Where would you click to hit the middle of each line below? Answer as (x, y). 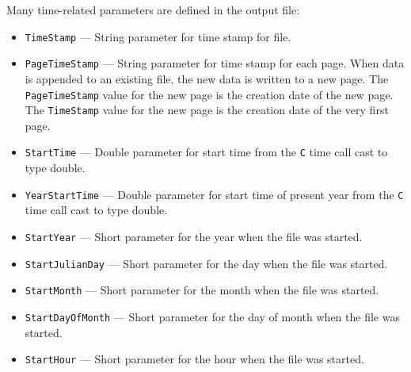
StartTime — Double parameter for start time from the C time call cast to (206, 152)
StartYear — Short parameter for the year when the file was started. (194, 236)
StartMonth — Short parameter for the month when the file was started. (202, 290)
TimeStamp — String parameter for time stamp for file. (158, 36)
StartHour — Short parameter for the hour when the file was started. (194, 359)
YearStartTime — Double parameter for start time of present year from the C (214, 194)
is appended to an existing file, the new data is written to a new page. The (207, 78)
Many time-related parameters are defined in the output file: (153, 10)
